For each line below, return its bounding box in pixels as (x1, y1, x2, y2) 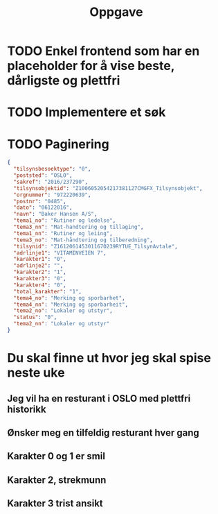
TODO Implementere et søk (7, 105, 166, 120)
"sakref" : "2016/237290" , (13, 178, 89, 185)
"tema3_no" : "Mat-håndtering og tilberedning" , (13, 237, 154, 243)
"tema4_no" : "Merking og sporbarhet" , (13, 294, 126, 302)
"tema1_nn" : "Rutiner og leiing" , (13, 230, 113, 237)
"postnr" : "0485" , (13, 198, 67, 205)
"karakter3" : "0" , (13, 275, 67, 282)
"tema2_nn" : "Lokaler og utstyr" (13, 320, 110, 327)
